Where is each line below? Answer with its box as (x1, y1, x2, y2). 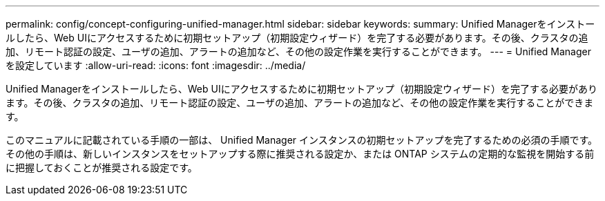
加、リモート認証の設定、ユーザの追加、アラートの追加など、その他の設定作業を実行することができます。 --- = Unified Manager (6, 46, 591, 57)
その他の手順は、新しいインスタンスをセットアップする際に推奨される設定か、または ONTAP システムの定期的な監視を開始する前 (6, 148, 595, 160)
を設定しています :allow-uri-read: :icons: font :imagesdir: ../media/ (6, 59, 306, 71)
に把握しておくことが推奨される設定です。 (6, 162, 198, 173)
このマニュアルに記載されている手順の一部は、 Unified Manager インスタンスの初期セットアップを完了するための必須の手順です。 (6, 134, 598, 146)
